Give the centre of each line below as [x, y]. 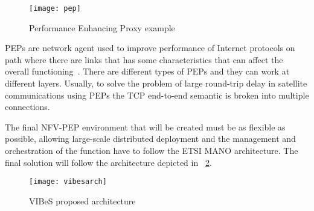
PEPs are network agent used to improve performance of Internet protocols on [150, 48]
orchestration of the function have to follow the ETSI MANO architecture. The [152, 150]
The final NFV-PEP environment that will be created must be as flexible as [145, 127]
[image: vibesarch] [68, 182]
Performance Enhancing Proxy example [102, 27]
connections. [27, 107]
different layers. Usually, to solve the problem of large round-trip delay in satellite [156, 83]
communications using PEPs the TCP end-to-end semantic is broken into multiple [157, 95]
